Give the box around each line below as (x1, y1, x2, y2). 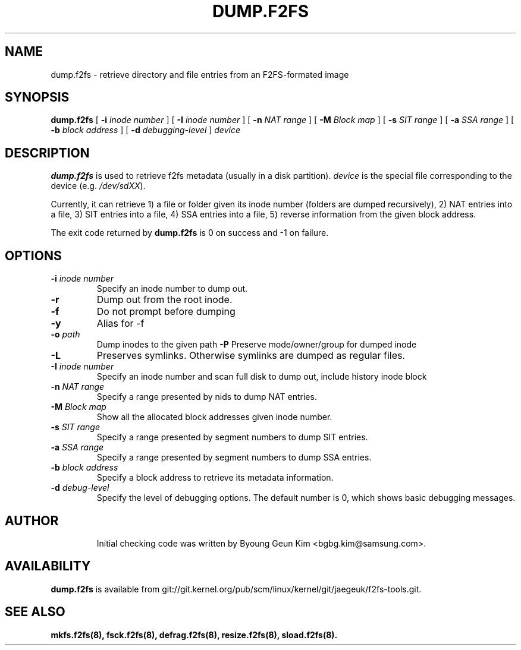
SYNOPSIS (5, 90, 70, 105)
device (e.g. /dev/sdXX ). (51, 181, 146, 191)
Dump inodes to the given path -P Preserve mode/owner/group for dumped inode (96, 339, 417, 350)
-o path (51, 329, 80, 340)
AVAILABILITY (5, 559, 91, 574)
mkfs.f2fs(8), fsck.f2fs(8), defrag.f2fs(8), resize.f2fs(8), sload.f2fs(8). (51, 629, 338, 640)
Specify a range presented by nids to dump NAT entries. (96, 392, 317, 402)
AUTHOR (5, 513, 59, 528)
